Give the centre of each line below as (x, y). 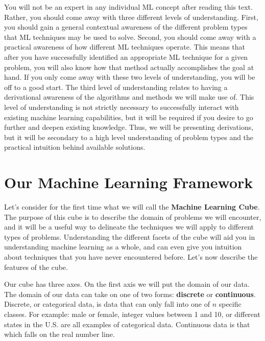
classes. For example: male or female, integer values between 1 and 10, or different (132, 314)
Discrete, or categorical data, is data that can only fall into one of (107, 304)
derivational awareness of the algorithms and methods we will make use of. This (129, 97)
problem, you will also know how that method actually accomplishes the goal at (129, 67)
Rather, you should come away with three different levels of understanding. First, (131, 17)
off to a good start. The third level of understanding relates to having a (116, 87)
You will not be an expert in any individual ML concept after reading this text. (128, 7)
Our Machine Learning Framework (129, 182)
